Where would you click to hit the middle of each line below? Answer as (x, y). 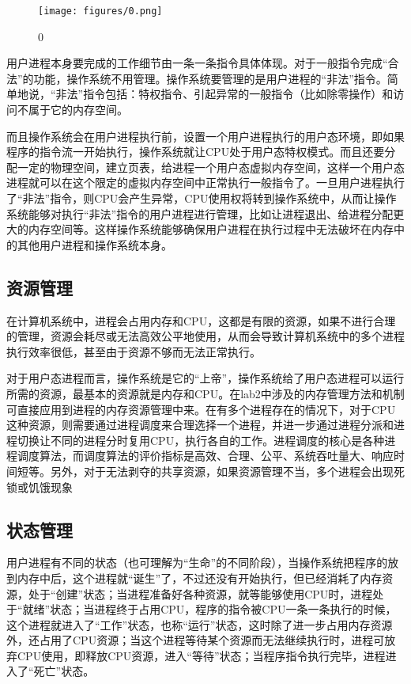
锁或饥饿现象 (40, 486)
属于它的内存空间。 (78, 110)
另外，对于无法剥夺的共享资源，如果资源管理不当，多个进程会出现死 (227, 471)
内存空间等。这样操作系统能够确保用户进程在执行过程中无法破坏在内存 (211, 229)
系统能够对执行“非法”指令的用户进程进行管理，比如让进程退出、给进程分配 (200, 213)
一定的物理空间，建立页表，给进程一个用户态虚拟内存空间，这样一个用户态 (211, 167)
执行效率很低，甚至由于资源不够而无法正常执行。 (134, 351)
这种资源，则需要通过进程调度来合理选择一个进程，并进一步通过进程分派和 (200, 425)
